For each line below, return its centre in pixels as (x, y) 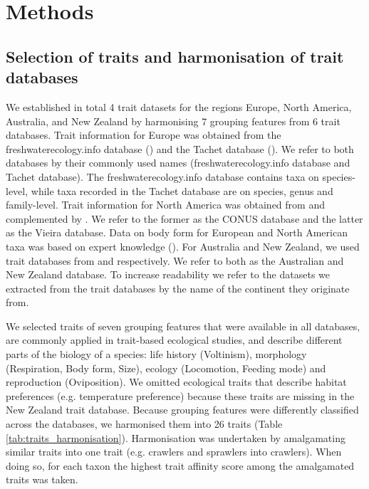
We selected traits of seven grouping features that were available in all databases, (183, 326)
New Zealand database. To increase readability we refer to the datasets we (168, 274)
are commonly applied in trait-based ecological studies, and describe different (174, 340)
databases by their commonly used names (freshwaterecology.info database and (178, 163)
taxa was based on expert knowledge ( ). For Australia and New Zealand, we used (183, 246)
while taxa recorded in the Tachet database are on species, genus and (182, 190)
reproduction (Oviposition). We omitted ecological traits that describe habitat (176, 382)
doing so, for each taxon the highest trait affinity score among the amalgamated (180, 465)
